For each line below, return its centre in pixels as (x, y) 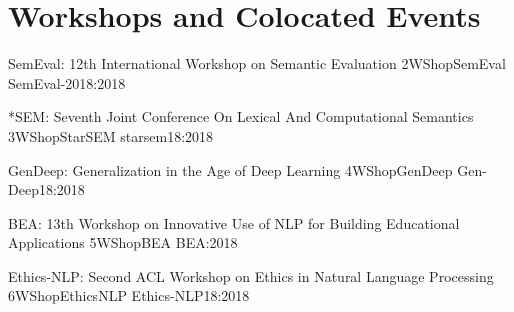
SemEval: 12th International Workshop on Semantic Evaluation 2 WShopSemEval (257, 63)
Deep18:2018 (46, 189)
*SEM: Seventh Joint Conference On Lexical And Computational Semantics (241, 116)
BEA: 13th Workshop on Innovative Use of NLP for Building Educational (234, 222)
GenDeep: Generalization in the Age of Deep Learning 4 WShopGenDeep (230, 169)
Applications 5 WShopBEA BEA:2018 (123, 242)
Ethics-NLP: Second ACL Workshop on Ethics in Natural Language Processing (251, 275)
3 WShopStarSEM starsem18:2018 (111, 135)
